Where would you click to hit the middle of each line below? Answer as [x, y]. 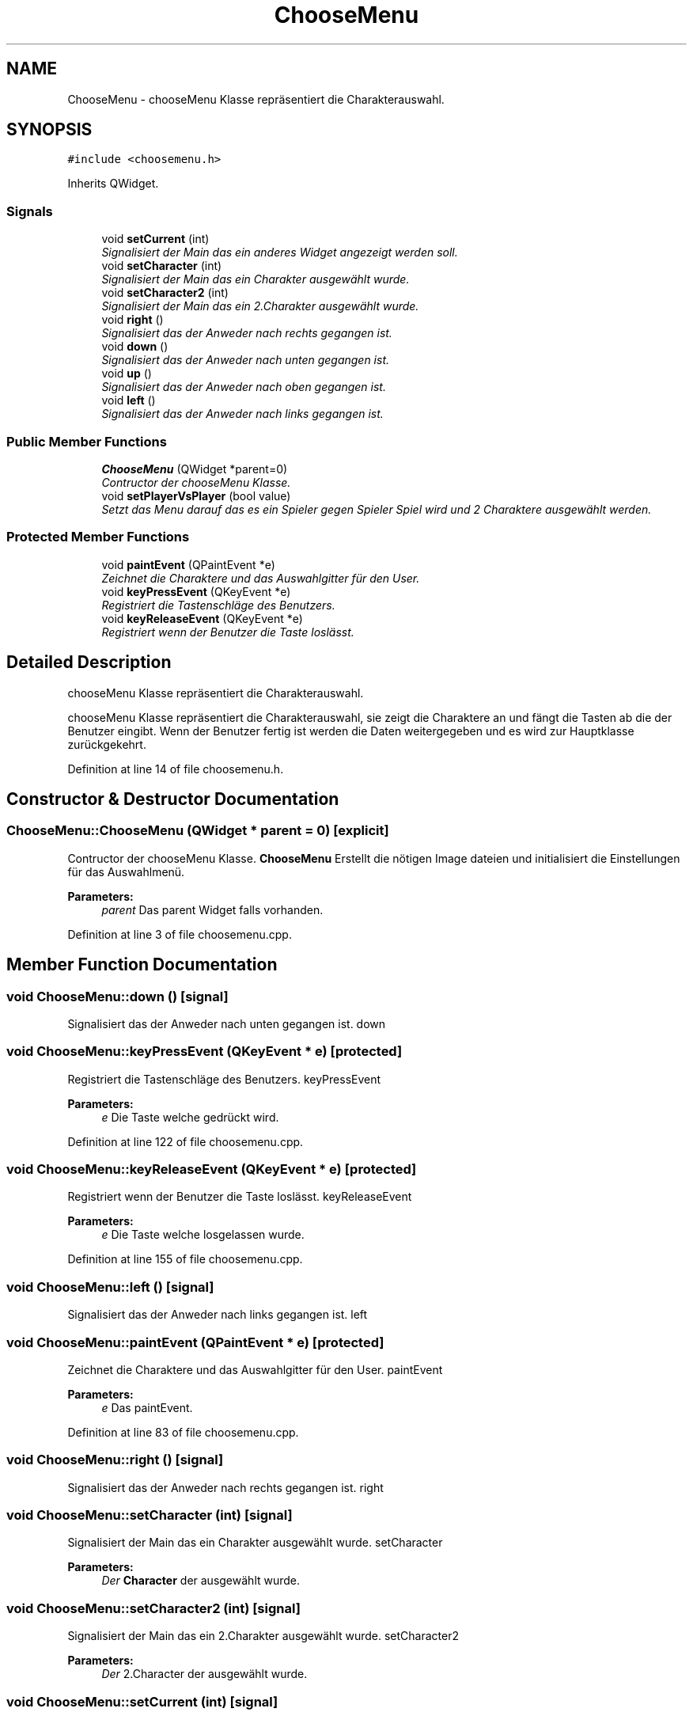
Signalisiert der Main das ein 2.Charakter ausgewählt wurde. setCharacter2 [263, 1636]
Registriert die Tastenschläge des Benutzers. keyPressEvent [224, 1079]
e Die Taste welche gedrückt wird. [190, 1117]
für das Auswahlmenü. [126, 871]
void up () [127, 374]
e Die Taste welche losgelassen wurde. [203, 1235]
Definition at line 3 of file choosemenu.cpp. [180, 934]
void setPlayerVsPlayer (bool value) [196, 495]
